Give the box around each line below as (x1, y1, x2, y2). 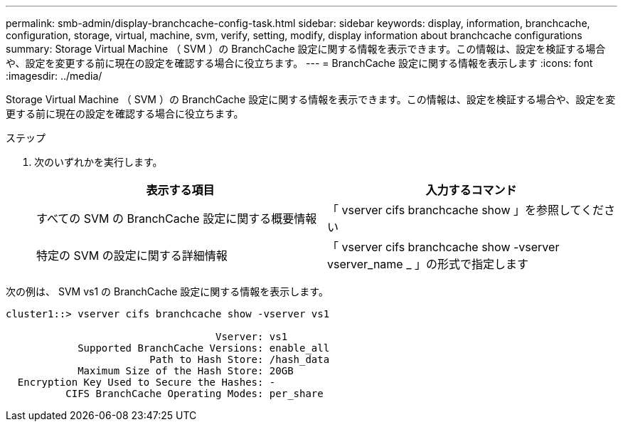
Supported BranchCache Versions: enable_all (78, 342, 330, 354)
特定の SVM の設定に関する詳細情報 (36, 248, 228, 263)
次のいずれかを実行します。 (34, 156, 163, 168)
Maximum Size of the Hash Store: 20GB (78, 365, 294, 376)
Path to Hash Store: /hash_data (149, 354, 330, 365)
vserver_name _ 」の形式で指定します (327, 257, 528, 271)
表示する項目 (146, 183, 215, 197)
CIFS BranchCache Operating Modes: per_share (65, 388, 324, 399)
